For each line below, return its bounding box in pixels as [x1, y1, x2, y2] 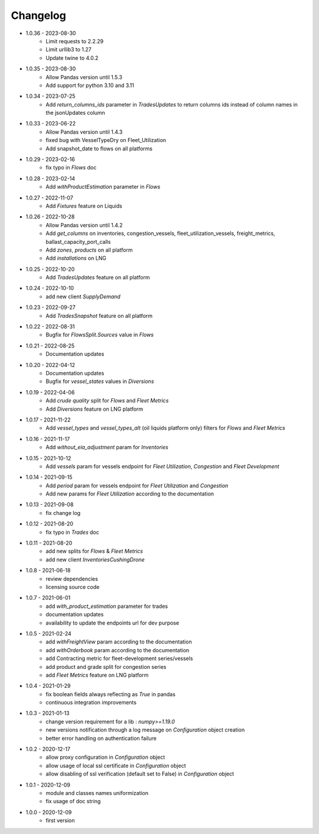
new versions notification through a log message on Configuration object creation [45, 726, 245, 733]
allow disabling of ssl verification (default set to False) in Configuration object [45, 770, 235, 778]
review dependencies [45, 575, 99, 582]
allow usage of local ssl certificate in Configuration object [45, 762, 186, 769]
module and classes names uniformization [45, 789, 149, 796]
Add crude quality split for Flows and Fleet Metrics [45, 397, 169, 404]
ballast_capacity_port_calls [45, 238, 111, 245]
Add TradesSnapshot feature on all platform [45, 312, 153, 319]
